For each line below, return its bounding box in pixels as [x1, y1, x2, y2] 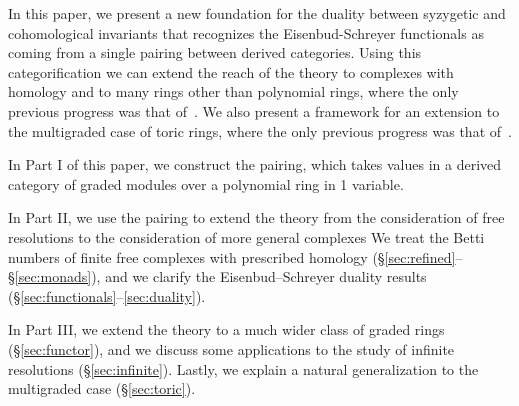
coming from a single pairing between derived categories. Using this [8, 42, 422, 63]
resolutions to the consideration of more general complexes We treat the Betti [8, 226, 485, 247]
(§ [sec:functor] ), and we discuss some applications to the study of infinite [8, 338, 455, 359]
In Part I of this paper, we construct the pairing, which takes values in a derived [8, 154, 502, 175]
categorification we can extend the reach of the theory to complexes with [8, 61, 454, 82]
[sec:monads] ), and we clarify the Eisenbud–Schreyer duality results [14, 266, 427, 287]
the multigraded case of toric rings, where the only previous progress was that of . [8, 120, 512, 141]
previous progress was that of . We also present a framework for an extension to [8, 100, 500, 121]
